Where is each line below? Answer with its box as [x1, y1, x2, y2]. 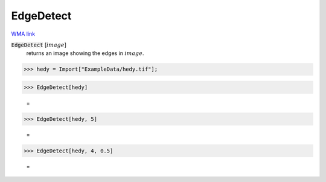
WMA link [11, 30, 36, 37]
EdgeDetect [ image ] [11, 41, 66, 48]
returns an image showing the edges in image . [26, 50, 144, 57]
